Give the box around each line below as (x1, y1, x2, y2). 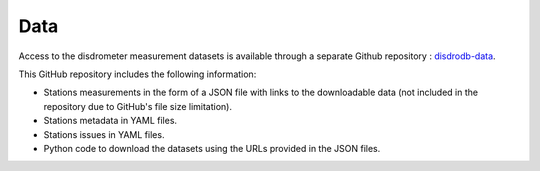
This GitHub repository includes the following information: (18, 68, 257, 80)
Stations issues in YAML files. (43, 128, 165, 140)
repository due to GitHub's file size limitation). (43, 100, 232, 112)
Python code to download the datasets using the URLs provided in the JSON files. (43, 142, 381, 154)
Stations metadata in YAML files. (43, 115, 178, 127)
